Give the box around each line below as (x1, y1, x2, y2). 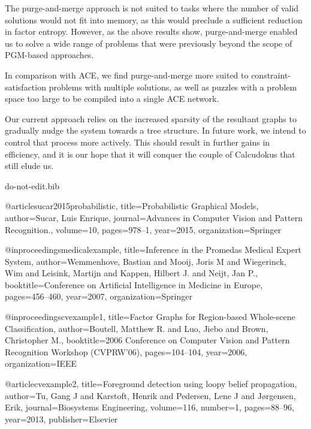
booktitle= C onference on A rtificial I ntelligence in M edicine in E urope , (5, 278, 263, 291)
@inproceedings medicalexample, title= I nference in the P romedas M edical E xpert (5, 243, 302, 256)
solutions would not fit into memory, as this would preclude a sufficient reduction (5, 13, 303, 26)
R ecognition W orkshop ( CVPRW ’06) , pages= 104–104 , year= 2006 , (5, 345, 247, 358)
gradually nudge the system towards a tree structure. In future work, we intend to (5, 124, 306, 137)
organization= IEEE (5, 357, 77, 370)
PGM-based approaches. (5, 49, 94, 61)
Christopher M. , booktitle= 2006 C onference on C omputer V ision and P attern (5, 334, 290, 346)
